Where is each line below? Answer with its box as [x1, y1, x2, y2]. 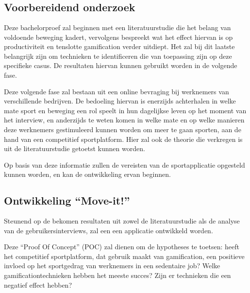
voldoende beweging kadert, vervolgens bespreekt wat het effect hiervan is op [4, 32, 233, 42]
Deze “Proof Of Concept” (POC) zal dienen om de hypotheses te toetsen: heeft [4, 241, 239, 252]
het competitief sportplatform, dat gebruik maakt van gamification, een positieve [4, 251, 245, 261]
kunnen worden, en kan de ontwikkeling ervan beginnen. [4, 169, 171, 179]
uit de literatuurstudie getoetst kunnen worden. [4, 143, 145, 154]
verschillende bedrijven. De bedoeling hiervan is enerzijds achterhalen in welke [4, 96, 236, 106]
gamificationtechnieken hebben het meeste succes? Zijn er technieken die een [4, 270, 231, 280]
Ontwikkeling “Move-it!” [4, 193, 130, 208]
